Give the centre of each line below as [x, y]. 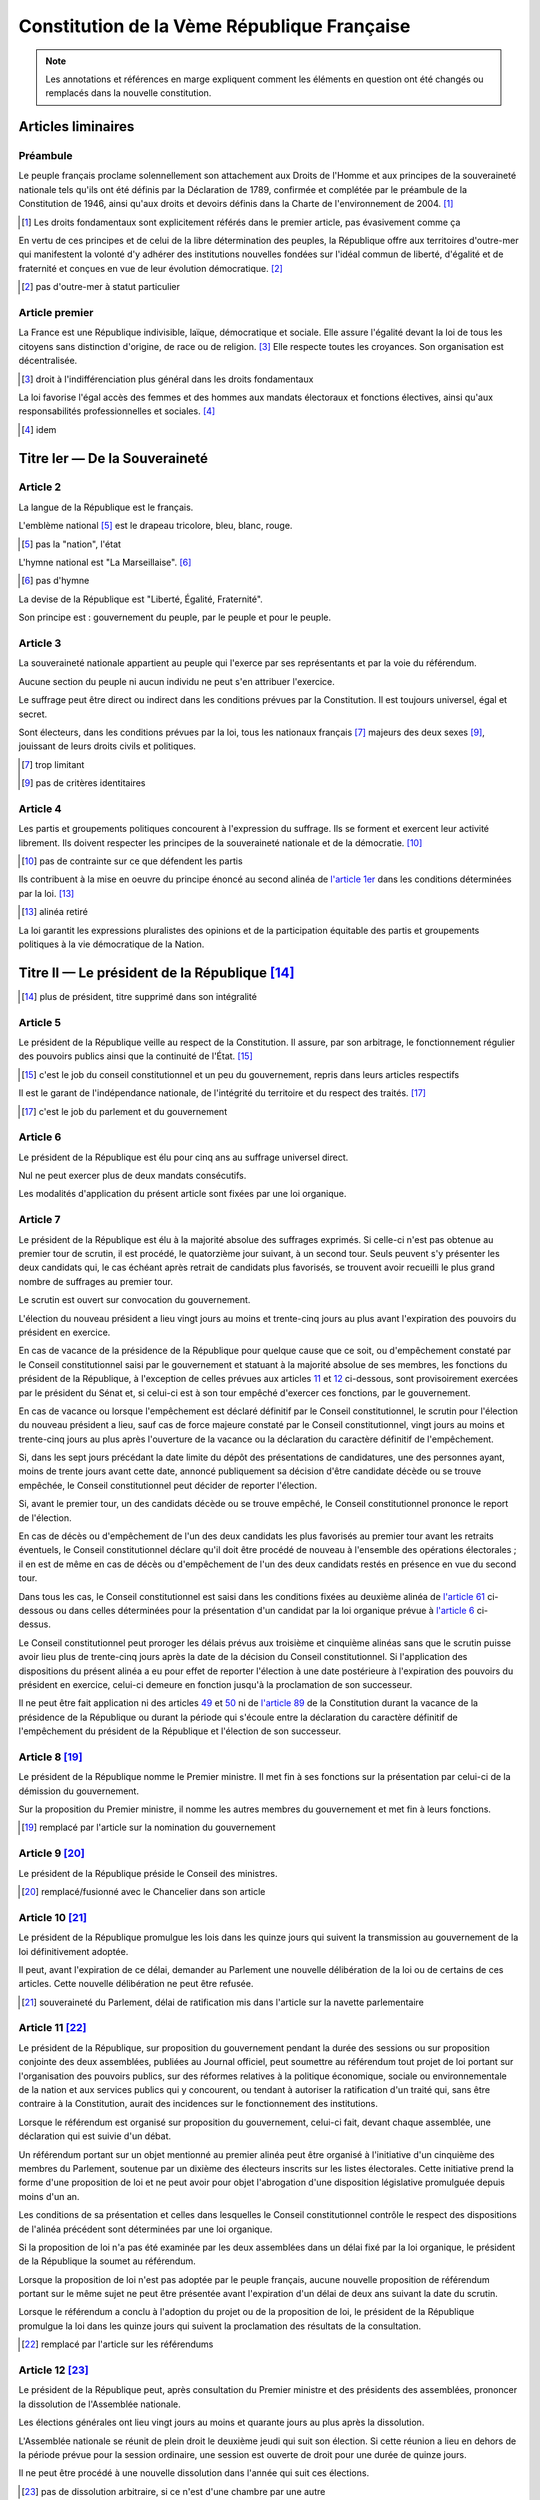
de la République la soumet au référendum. [107, 2261]
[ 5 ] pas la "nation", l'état [71, 544]
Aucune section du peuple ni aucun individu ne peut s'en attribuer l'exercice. [176, 681]
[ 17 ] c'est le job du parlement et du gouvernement [124, 1111]
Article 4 [40, 808]
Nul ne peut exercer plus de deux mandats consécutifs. [132, 1176]
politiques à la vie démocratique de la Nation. [111, 944]
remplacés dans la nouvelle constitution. [128, 93]
